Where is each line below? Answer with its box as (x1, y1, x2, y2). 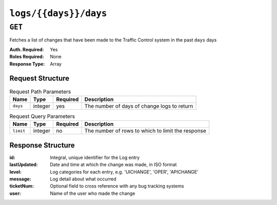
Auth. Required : (9, 46, 44, 52)
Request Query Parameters (9, 113, 75, 120)
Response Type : (9, 60, 45, 67)
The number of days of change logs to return (84, 102, 193, 110)
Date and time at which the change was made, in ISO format (50, 161, 177, 168)
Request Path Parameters (9, 88, 71, 95)
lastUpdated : (9, 161, 38, 168)
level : (9, 169, 22, 175)
